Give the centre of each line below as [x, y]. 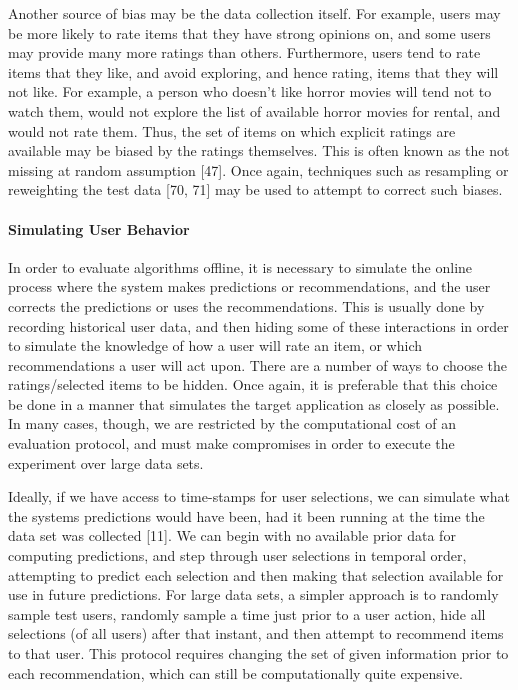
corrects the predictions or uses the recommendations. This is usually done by [246, 305]
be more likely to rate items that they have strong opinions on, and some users [249, 32]
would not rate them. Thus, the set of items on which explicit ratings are [232, 130]
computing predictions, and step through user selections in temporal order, [237, 555]
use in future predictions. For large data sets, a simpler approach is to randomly [253, 594]
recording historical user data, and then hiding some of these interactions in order [258, 325]
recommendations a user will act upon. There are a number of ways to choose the [257, 364]
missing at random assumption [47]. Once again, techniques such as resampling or [258, 169]
